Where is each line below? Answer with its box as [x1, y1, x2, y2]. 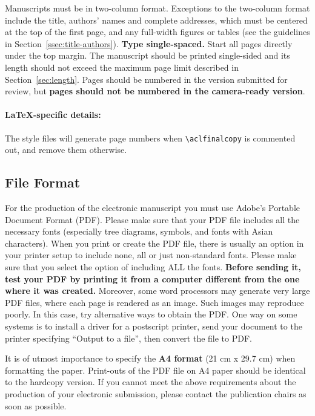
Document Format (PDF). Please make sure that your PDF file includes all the [5, 213, 300, 226]
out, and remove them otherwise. [5, 143, 127, 156]
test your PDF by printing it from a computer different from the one [5, 272, 300, 285]
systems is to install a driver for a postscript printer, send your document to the [5, 319, 302, 332]
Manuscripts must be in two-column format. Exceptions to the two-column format [5, 2, 310, 14]
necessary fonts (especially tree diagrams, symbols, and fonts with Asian [5, 225, 273, 238]
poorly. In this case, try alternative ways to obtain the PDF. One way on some [5, 308, 297, 320]
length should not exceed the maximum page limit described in [5, 60, 239, 73]
